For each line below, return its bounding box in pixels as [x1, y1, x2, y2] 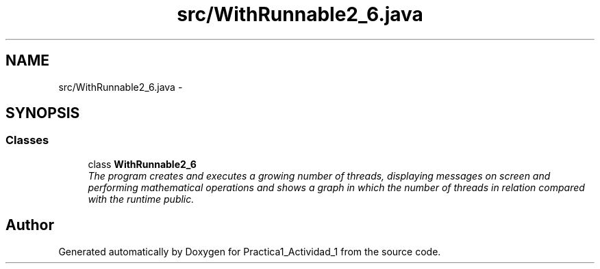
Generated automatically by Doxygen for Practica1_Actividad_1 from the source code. [58, 245, 441, 257]
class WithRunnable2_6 [88, 158, 197, 170]
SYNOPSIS [5, 104, 80, 122]
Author [5, 216, 54, 234]
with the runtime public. [88, 193, 195, 205]
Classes [5, 133, 49, 147]
